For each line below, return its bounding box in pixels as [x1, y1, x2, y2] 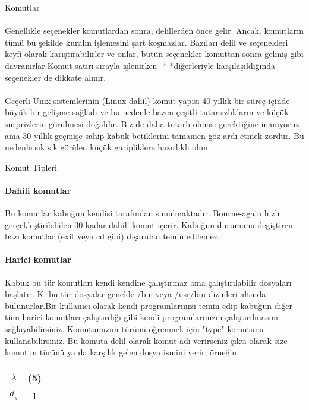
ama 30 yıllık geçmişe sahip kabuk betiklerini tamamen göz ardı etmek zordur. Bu [5, 129, 304, 141]
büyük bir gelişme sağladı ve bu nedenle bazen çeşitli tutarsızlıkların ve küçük [5, 106, 289, 118]
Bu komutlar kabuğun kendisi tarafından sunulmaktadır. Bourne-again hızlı [5, 207, 280, 219]
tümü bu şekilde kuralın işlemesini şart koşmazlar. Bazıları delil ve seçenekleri [5, 36, 288, 48]
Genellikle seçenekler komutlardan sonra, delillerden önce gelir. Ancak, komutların [5, 24, 304, 37]
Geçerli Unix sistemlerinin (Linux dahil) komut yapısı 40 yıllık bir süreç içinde [5, 94, 290, 106]
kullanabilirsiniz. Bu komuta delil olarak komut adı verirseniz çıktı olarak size [5, 334, 288, 346]
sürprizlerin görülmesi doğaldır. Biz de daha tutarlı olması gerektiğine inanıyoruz [5, 117, 299, 130]
